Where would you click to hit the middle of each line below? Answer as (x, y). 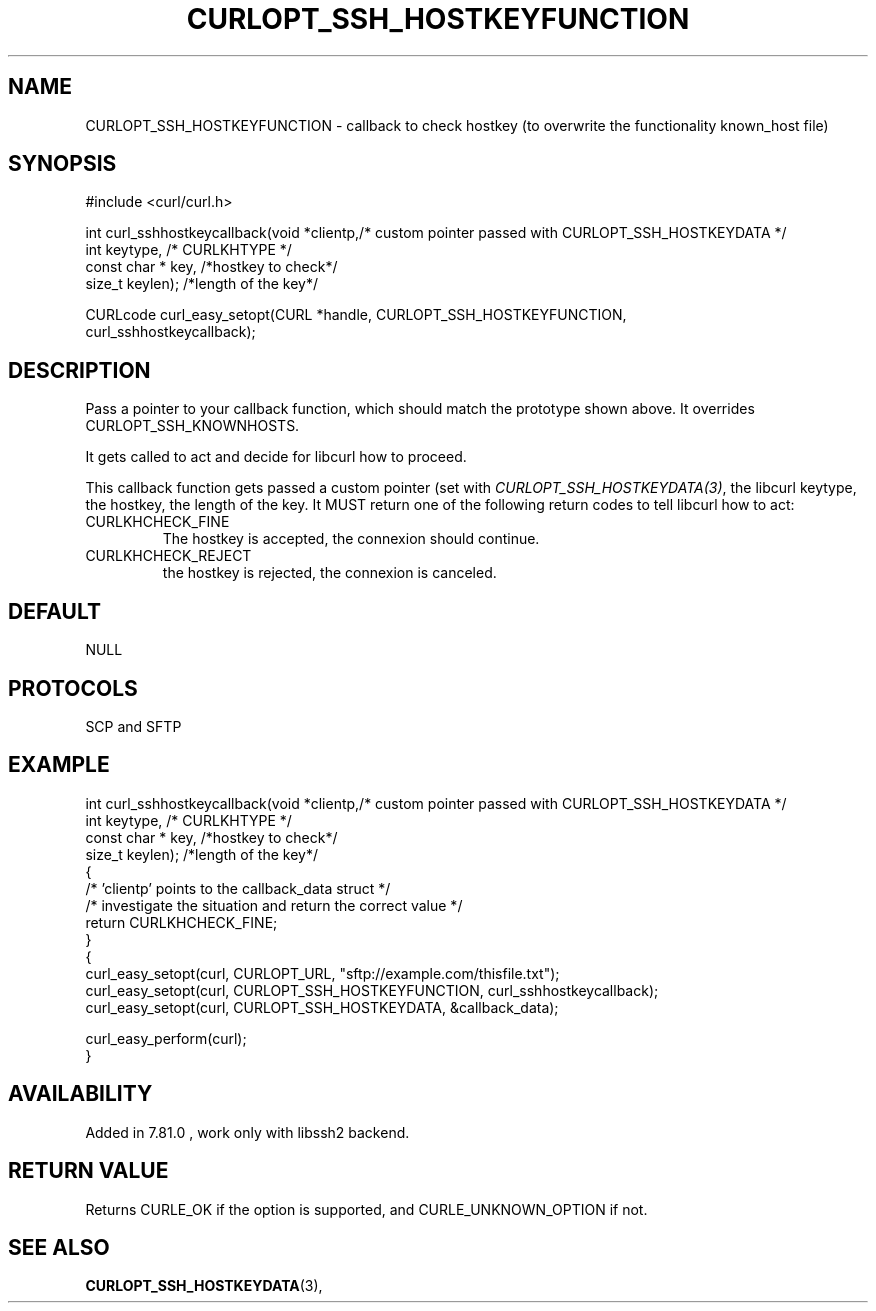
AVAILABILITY (80, 1094)
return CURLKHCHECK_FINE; (181, 922)
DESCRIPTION (79, 370)
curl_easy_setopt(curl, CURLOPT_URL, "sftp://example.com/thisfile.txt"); (322, 973)
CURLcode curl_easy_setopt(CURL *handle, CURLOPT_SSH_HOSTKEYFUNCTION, (356, 315)
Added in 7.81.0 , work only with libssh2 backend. (247, 1132)
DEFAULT (54, 611)
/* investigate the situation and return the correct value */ (274, 905)
